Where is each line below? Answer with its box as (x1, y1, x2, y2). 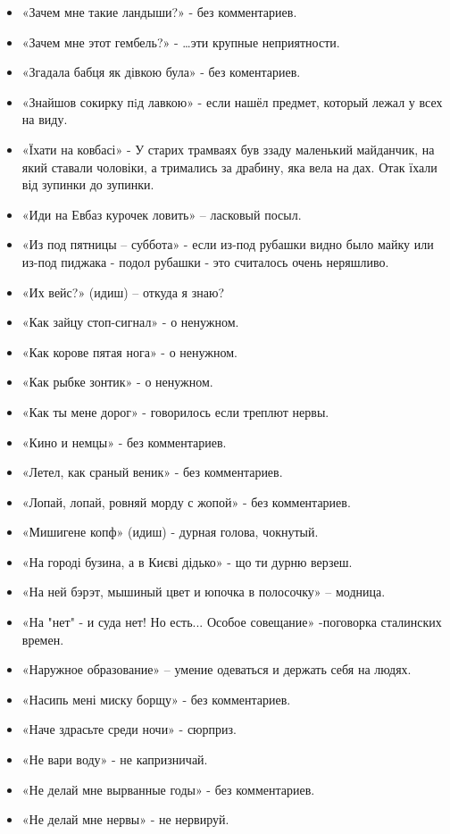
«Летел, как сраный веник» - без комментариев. (21, 463, 283, 481)
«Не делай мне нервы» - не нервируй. (21, 810, 229, 829)
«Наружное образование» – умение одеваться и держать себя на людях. (21, 660, 412, 679)
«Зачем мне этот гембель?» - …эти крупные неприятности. (21, 32, 340, 51)
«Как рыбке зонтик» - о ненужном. (21, 372, 213, 391)
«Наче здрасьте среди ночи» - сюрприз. (21, 720, 237, 738)
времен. (21, 630, 64, 648)
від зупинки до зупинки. (21, 175, 154, 194)
